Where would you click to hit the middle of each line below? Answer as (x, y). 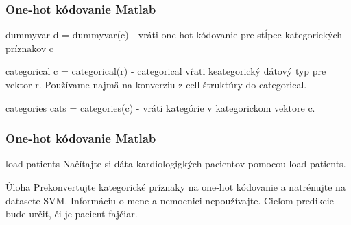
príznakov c (30, 48)
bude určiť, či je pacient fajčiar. (72, 214)
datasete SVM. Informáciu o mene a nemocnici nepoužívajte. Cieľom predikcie (170, 200)
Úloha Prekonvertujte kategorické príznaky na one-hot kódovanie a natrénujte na (175, 187)
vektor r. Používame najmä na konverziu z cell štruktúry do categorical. (156, 84)
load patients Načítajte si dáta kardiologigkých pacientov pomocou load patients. (176, 164)
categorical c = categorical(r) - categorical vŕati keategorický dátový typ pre (166, 71)
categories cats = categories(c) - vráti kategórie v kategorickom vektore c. (160, 107)
